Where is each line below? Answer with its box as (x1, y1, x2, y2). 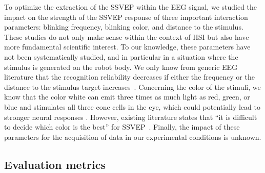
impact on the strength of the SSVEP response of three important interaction (4, 11, 248, 22)
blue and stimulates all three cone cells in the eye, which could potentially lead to (4, 101, 260, 112)
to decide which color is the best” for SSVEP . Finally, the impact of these (4, 121, 240, 132)
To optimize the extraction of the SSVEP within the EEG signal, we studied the (4, 2, 257, 12)
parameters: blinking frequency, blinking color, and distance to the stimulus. (4, 21, 243, 32)
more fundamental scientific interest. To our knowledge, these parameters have (4, 41, 251, 52)
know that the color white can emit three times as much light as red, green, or (4, 91, 250, 102)
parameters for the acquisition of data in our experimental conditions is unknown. (4, 131, 261, 142)
